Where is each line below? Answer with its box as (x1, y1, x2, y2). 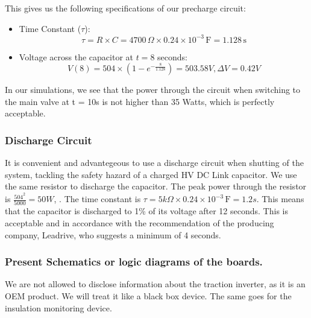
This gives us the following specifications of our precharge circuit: (5, 2, 246, 14)
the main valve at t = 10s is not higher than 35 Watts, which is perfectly (5, 95, 275, 107)
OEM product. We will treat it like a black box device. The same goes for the (5, 290, 292, 302)
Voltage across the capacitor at (19, 50, 134, 63)
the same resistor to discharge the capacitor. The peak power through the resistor (5, 180, 307, 192)
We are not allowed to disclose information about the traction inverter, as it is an (5, 278, 306, 290)
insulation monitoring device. (5, 301, 112, 314)
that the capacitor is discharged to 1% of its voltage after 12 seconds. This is (5, 205, 288, 217)
